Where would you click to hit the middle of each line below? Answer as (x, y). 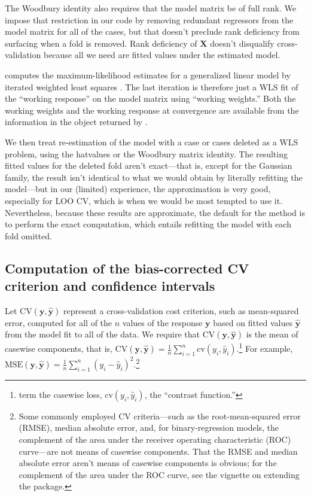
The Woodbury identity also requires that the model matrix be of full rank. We (150, 8)
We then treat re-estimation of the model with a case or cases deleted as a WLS (152, 142)
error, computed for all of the (59, 322)
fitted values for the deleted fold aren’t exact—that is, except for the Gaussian (149, 165)
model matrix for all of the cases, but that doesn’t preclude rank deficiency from (152, 31)
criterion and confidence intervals (110, 286)
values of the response (162, 322)
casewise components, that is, (59, 349)
